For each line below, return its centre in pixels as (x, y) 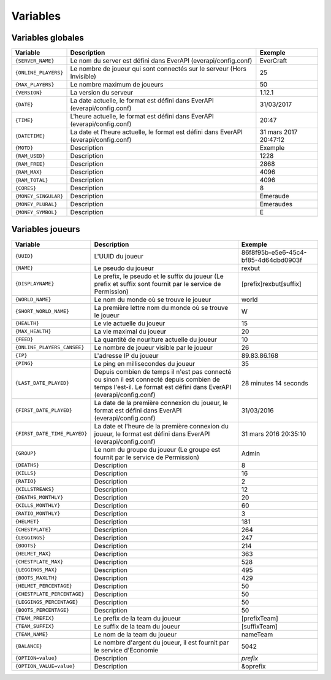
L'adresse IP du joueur (126, 355)
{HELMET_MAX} (33, 554)
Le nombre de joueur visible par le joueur (153, 347)
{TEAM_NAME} (32, 634)
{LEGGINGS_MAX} (36, 570)
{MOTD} (24, 148)
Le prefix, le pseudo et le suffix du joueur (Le (159, 276)
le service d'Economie (126, 650)
